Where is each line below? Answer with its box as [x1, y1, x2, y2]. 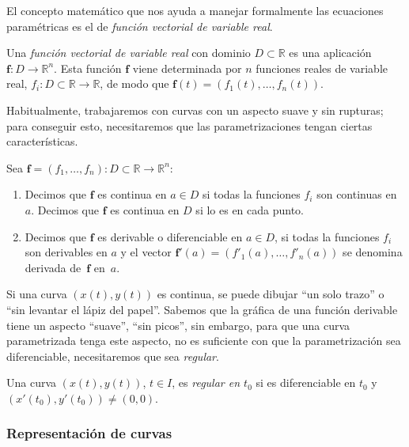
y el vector [120, 244, 172, 260]
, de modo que [100, 75, 169, 92]
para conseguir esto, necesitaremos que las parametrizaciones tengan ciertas [6, 117, 373, 134]
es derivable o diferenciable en [97, 228, 243, 244]
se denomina [343, 244, 403, 260]
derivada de [25, 259, 81, 275]
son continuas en [316, 186, 397, 203]
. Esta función [54, 59, 122, 76]
